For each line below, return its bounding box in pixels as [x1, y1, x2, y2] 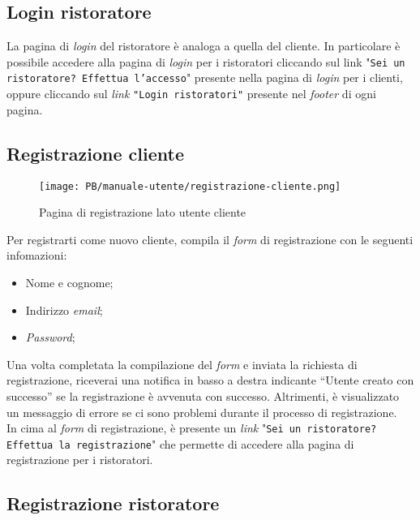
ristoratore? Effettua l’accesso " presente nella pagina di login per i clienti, [6, 69, 403, 86]
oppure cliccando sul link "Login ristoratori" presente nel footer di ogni [6, 85, 376, 102]
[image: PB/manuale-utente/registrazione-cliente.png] [39, 180, 341, 192]
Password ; [25, 329, 75, 346]
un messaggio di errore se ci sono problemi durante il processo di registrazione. [6, 403, 397, 420]
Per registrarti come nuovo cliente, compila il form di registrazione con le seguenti [6, 230, 414, 247]
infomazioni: [6, 247, 67, 264]
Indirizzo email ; [25, 301, 103, 318]
